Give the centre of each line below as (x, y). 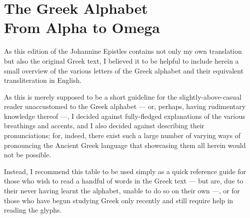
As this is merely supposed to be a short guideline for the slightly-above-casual (123, 96)
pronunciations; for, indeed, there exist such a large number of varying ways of (122, 135)
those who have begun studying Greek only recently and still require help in (119, 200)
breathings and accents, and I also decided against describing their (104, 126)
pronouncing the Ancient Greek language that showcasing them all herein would (125, 145)
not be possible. (28, 155)
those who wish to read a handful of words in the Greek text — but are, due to (124, 181)
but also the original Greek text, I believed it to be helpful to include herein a (122, 60)
